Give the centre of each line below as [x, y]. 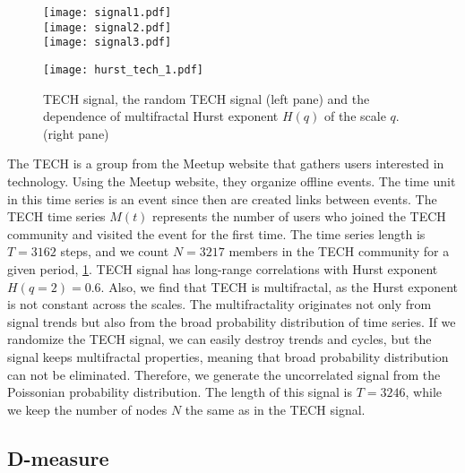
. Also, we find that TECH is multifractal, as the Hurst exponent [279, 286]
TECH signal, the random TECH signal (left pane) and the [207, 98]
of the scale [355, 116]
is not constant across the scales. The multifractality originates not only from [220, 304]
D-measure [58, 457]
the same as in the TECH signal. [275, 409]
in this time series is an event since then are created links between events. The [222, 198]
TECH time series [56, 216]
